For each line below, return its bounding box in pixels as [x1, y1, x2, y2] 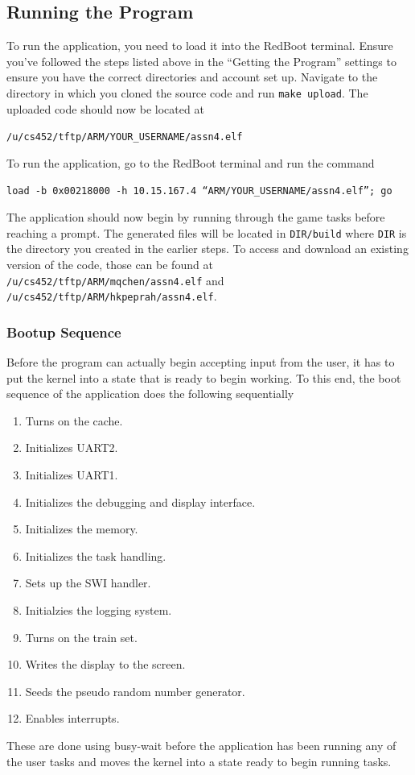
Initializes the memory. [25, 520, 138, 537]
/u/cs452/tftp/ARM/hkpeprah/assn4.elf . [6, 288, 217, 305]
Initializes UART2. [25, 439, 118, 456]
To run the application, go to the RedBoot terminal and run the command [6, 154, 375, 171]
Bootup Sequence [6, 321, 121, 342]
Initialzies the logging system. [25, 602, 172, 619]
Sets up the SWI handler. [25, 574, 151, 591]
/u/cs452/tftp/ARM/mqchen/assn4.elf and [6, 271, 224, 288]
